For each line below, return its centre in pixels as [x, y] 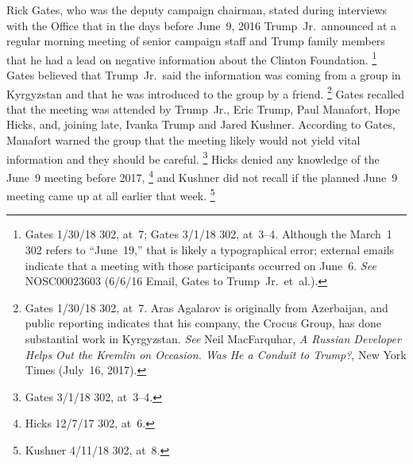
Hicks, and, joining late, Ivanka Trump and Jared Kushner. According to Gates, [201, 124]
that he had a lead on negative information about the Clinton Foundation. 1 [192, 58]
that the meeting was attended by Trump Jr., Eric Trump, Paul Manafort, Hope [203, 108]
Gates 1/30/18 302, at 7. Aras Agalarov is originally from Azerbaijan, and [206, 307]
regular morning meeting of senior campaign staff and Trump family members [196, 41]
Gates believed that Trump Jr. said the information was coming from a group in [204, 75]
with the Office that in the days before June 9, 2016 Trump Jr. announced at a [201, 25]
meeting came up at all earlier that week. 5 [111, 194]
